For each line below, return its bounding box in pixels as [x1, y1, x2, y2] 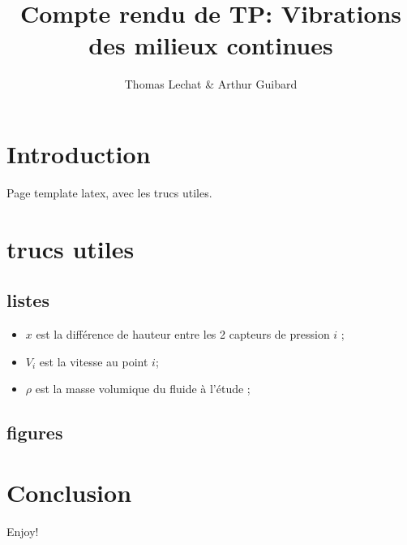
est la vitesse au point [39, 353, 148, 370]
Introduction [6, 136, 151, 170]
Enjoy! [6, 522, 39, 539]
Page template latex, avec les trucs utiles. [6, 184, 212, 201]
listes [6, 288, 49, 313]
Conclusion [6, 475, 132, 508]
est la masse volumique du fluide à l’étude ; [35, 380, 251, 397]
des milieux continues [88, 28, 333, 62]
